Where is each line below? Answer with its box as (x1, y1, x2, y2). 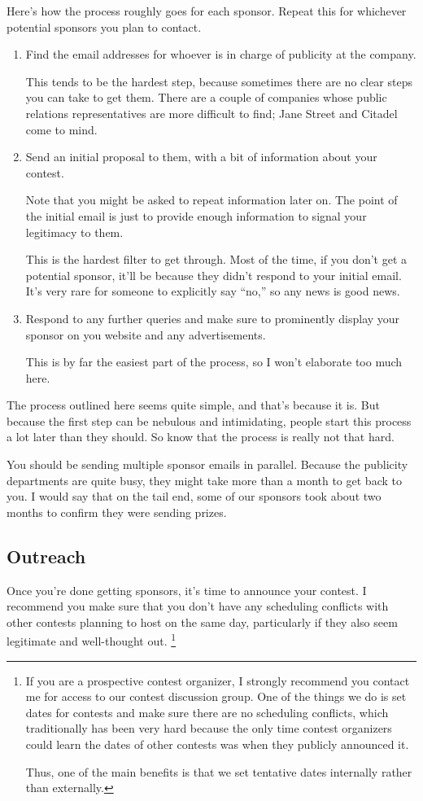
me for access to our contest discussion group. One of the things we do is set (25, 688, 407, 705)
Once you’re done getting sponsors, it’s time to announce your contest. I (7, 581, 367, 598)
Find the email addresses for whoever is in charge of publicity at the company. (25, 46, 416, 63)
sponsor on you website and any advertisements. (25, 326, 266, 343)
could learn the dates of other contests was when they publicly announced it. (25, 736, 409, 753)
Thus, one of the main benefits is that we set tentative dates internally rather (25, 763, 412, 780)
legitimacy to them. (25, 223, 124, 240)
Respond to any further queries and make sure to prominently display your (25, 309, 400, 326)
